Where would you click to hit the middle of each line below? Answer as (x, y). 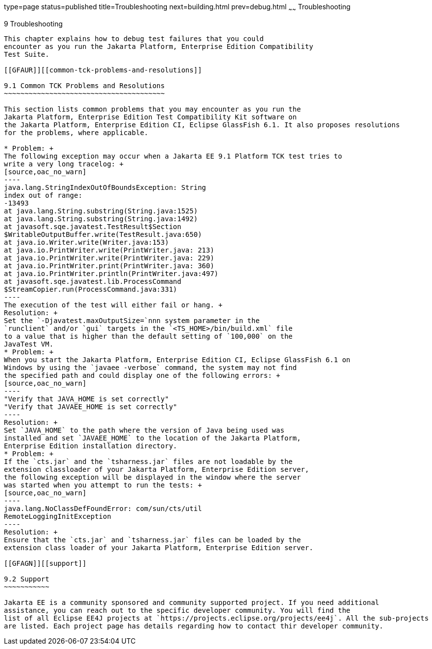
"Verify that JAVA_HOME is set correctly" (87, 399)
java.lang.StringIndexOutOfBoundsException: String (105, 187)
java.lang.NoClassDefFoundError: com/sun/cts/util (103, 508)
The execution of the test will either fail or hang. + (113, 305)
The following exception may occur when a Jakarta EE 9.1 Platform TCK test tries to (173, 156)
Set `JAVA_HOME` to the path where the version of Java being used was (144, 430)
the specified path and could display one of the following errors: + (142, 375)
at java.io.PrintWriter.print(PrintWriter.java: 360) (109, 266)
